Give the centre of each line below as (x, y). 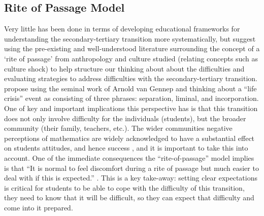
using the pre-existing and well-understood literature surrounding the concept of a (132, 48)
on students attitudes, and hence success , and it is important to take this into (126, 148)
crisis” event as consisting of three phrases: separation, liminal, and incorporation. (131, 98)
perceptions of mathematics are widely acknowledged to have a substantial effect (129, 138)
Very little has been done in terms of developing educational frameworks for (122, 29)
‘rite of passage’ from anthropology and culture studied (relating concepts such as (131, 58)
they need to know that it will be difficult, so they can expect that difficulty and (129, 197)
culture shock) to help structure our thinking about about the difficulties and (124, 68)
